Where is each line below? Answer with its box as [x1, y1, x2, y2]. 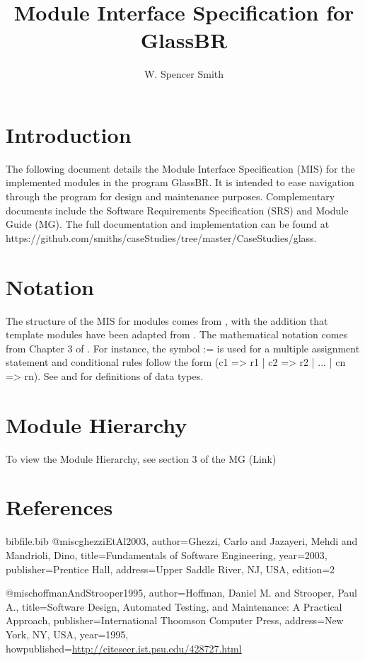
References [6, 493, 113, 522]
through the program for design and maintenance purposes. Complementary [6, 189, 335, 204]
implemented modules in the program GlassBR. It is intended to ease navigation [6, 175, 354, 190]
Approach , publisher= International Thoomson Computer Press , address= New [6, 613, 344, 628]
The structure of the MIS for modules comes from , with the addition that [6, 313, 328, 328]
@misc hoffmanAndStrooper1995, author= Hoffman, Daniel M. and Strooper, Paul [6, 585, 357, 600]
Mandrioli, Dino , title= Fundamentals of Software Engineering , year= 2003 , [6, 547, 328, 562]
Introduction [6, 120, 132, 149]
